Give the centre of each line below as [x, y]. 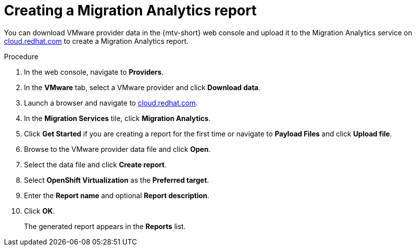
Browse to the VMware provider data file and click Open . [117, 149]
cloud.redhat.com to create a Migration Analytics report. [96, 41]
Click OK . [39, 211]
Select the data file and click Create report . [95, 164]
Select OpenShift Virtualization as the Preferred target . [117, 180]
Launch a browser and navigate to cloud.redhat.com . [111, 103]
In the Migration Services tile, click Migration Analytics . [117, 118]
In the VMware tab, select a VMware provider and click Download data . [142, 87]
